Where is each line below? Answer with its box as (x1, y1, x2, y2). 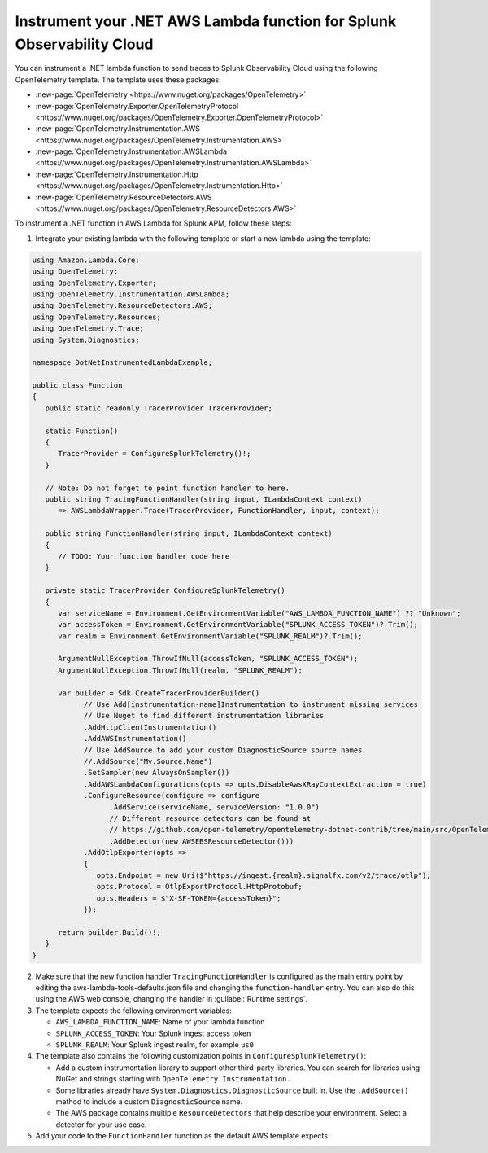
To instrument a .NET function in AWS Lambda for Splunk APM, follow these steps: (15, 218, 292, 228)
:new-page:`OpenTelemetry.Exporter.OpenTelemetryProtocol (35, 101, 239, 111)
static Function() (45, 426, 119, 436)
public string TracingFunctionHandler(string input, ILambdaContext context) (45, 495, 363, 504)
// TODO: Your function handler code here (58, 551, 230, 561)
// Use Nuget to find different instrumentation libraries (83, 711, 325, 721)
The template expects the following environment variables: (35, 1006, 232, 1015)
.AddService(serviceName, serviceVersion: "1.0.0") (109, 802, 320, 812)
